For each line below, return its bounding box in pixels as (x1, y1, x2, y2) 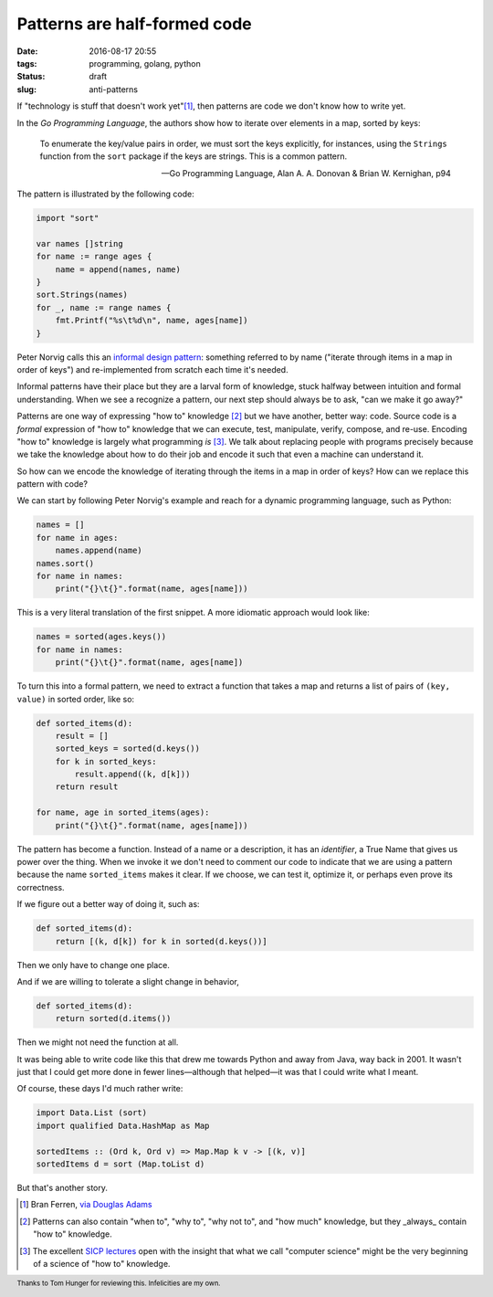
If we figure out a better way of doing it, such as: (16, 899, 200, 910)
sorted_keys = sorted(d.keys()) (55, 743, 201, 754)
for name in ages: (36, 533, 119, 543)
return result (55, 782, 119, 792)
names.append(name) (55, 545, 143, 556)
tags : (16, 58, 37, 69)
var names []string (36, 238, 123, 248)
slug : (16, 83, 37, 95)
